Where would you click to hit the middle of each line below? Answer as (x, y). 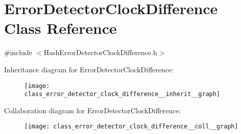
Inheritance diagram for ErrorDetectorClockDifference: (89, 69)
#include (18, 52)
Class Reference (61, 28)
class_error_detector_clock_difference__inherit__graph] (122, 94)
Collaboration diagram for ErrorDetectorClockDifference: (93, 110)
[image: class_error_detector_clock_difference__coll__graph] (131, 127)
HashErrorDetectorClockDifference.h (101, 52)
